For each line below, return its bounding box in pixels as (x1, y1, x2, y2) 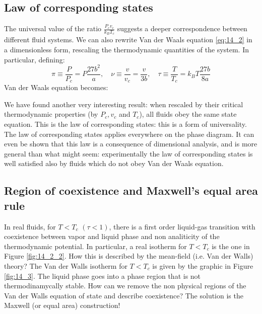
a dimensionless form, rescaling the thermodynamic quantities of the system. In (4, 44, 249, 55)
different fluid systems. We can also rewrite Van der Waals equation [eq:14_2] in (4, 34, 252, 45)
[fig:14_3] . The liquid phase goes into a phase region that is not (4, 270, 201, 281)
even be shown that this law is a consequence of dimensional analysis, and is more (4, 138, 257, 149)
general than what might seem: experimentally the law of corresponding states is (4, 148, 253, 159)
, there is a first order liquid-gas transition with (109, 221, 255, 231)
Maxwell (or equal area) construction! (4, 300, 120, 310)
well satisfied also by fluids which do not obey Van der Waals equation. (4, 158, 224, 169)
